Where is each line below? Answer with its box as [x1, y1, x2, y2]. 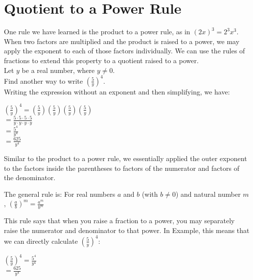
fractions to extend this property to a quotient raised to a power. [4, 55, 199, 65]
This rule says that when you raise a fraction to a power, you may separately [4, 215, 235, 226]
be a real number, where [22, 65, 95, 75]
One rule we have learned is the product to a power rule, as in [4, 26, 190, 37]
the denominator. [4, 172, 56, 183]
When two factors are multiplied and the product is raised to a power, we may [4, 36, 240, 46]
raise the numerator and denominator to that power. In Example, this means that [4, 225, 250, 235]
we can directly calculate [4, 235, 78, 246]
